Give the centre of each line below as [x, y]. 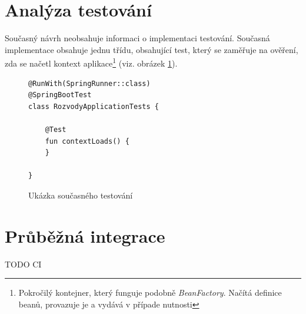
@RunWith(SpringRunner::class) [89, 83]
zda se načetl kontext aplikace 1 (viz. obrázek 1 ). [91, 62]
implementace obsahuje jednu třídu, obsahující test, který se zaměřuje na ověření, [152, 49]
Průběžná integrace [85, 235]
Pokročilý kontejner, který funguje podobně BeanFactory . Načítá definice [150, 292]
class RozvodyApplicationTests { [94, 106]
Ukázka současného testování [81, 195]
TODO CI [23, 264]
